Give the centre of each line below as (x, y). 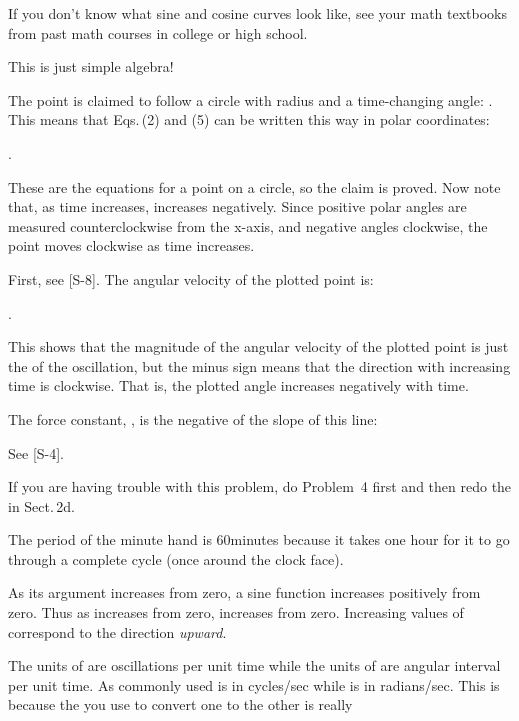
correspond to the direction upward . (117, 631)
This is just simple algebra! (91, 66)
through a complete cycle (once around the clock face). (176, 558)
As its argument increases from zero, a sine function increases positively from (244, 592)
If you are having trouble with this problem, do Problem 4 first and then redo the (260, 486)
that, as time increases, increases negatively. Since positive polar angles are (237, 206)
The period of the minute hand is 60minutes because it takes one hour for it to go (259, 539)
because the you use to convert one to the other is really (180, 704)
